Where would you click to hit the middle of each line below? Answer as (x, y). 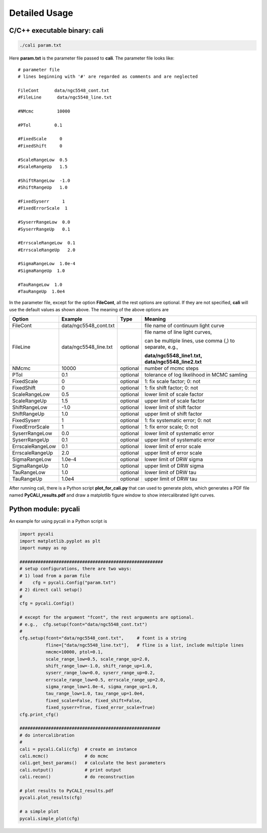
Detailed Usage (41, 13)
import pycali (37, 534)
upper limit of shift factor (173, 414)
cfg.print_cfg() (39, 714)
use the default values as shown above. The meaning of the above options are (89, 309)
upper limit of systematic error (179, 440)
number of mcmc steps (171, 368)
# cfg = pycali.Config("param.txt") (68, 583)
